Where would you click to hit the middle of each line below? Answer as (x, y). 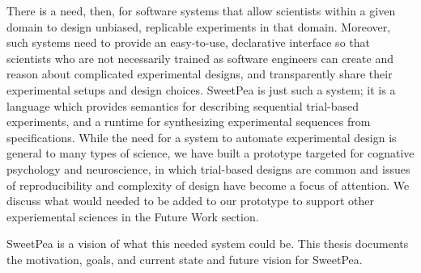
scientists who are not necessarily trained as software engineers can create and (200, 58)
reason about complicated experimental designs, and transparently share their (200, 74)
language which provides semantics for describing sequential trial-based (183, 105)
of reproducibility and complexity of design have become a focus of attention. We (208, 185)
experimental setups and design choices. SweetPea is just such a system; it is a (201, 89)
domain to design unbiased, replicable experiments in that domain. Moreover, (199, 26)
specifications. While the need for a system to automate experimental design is (202, 137)
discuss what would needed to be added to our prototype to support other (190, 201)
